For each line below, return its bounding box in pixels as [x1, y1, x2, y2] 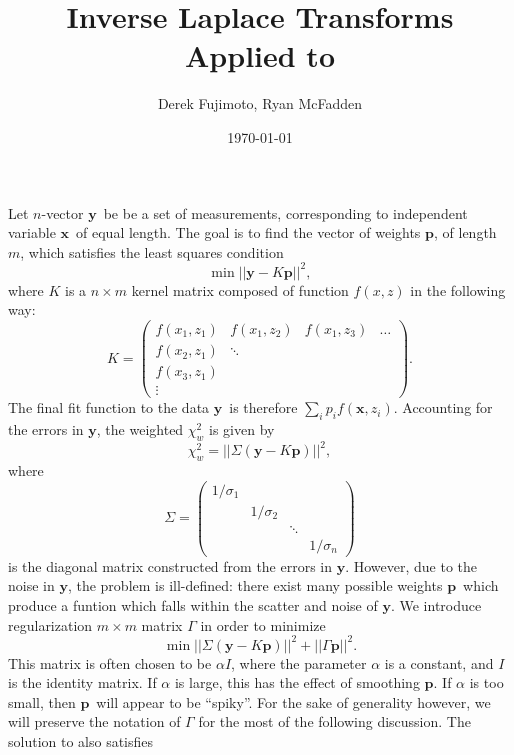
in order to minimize [200, 614, 326, 635]
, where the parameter [231, 652, 367, 673]
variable [8, 222, 56, 243]
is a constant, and [384, 652, 494, 673]
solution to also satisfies [8, 731, 154, 752]
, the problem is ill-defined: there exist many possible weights [67, 575, 443, 596]
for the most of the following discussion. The [198, 711, 471, 732]
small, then [8, 691, 76, 712]
